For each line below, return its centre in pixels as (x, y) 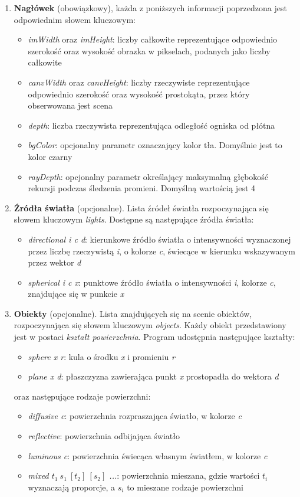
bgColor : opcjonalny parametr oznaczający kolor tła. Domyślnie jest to (155, 145)
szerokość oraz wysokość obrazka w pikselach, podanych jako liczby (149, 50)
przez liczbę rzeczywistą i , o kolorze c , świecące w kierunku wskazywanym (161, 251)
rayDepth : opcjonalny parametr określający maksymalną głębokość (148, 176)
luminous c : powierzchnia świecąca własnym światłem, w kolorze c (148, 455)
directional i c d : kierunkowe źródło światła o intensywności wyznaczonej (159, 239)
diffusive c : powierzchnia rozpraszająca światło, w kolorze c (135, 416)
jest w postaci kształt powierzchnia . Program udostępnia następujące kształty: (154, 337)
